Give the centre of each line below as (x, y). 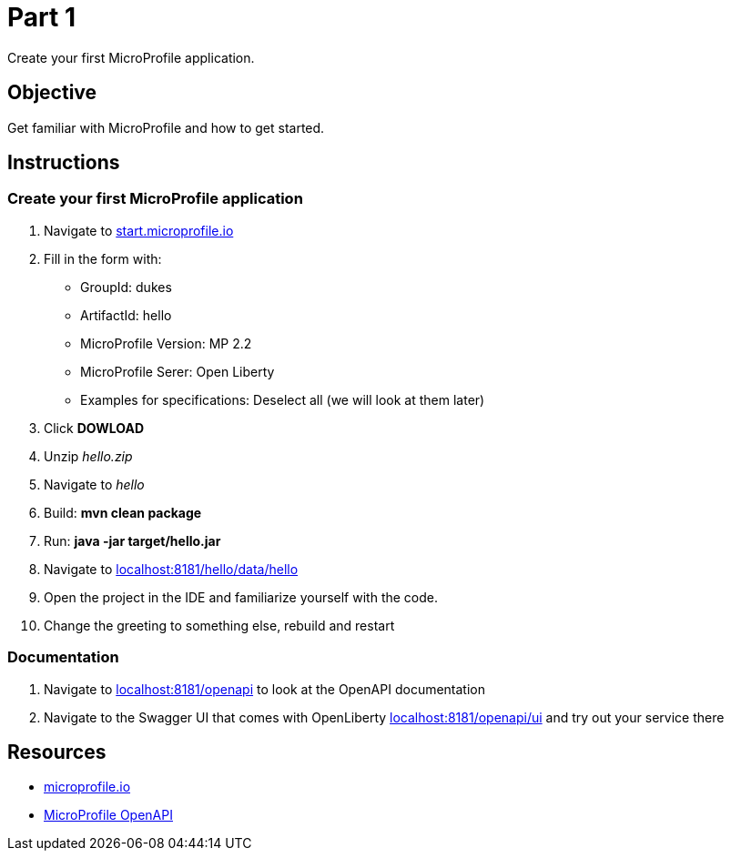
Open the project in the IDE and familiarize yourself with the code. (241, 597)
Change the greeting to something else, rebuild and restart (219, 625)
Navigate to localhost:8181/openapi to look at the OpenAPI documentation (265, 689)
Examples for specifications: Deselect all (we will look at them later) (283, 399)
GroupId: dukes (126, 287)
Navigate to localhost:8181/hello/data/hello (171, 569)
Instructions (64, 163)
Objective (52, 93)
